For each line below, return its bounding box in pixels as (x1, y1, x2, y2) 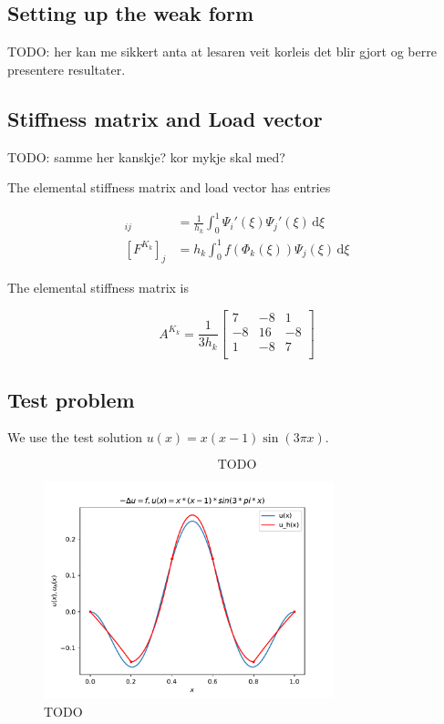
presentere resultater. (7, 59, 126, 78)
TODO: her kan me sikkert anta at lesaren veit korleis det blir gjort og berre (7, 42, 437, 61)
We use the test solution (7, 428, 142, 447)
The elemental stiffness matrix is (7, 278, 190, 297)
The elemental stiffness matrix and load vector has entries (7, 178, 331, 197)
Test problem (7, 385, 135, 413)
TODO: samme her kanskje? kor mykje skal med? (7, 147, 285, 166)
